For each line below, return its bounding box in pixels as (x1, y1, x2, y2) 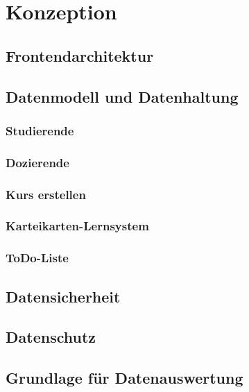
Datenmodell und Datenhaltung (6, 85, 239, 107)
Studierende (6, 121, 74, 139)
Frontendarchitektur (6, 44, 154, 66)
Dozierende (6, 153, 69, 171)
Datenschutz (6, 326, 96, 348)
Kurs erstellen (6, 185, 86, 203)
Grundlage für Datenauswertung (6, 367, 243, 389)
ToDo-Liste (6, 249, 69, 266)
